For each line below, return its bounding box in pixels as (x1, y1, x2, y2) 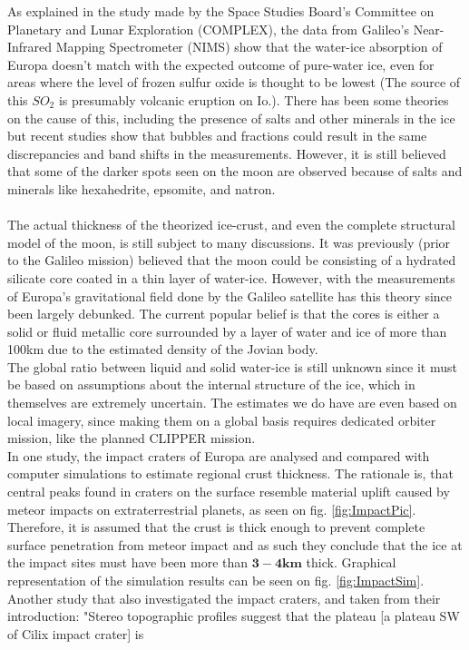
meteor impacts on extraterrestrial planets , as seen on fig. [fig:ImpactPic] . (7, 499, 416, 518)
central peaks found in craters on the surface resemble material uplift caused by (7, 482, 450, 501)
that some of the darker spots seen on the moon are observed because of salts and (7, 162, 463, 181)
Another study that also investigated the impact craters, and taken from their (7, 588, 441, 607)
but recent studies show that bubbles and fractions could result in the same (7, 126, 427, 145)
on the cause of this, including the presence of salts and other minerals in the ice (7, 108, 455, 127)
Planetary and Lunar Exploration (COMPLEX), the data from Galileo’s (7, 19, 409, 38)
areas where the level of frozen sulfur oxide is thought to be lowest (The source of (7, 73, 461, 92)
